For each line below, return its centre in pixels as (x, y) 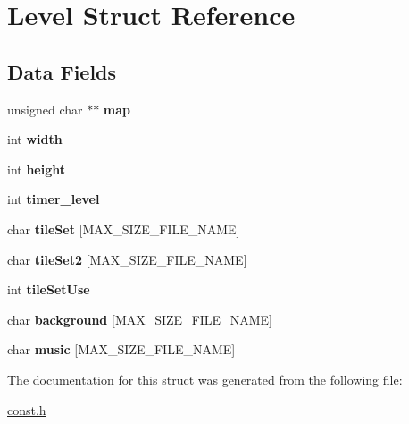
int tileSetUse (49, 289)
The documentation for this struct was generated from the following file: (205, 379)
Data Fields (62, 71)
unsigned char (45, 109)
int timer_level (54, 199)
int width (35, 139)
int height (37, 169)
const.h (27, 409)
